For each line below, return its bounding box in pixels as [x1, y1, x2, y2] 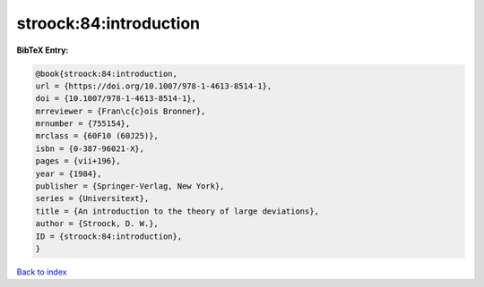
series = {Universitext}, [35, 193, 150, 204]
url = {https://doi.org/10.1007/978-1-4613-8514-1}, [35, 80, 272, 91]
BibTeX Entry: [16, 45, 69, 55]
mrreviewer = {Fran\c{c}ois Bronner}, [35, 106, 206, 116]
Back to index [16, 266, 67, 277]
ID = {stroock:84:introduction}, [35, 231, 183, 241]
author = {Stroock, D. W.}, [35, 219, 159, 229]
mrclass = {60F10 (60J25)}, [35, 131, 159, 141]
